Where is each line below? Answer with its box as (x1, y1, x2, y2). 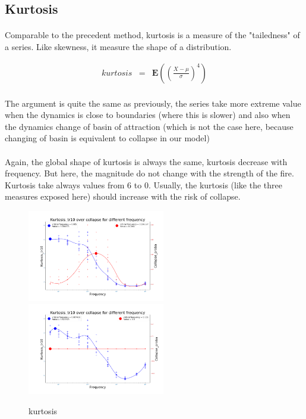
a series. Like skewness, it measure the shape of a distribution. (5, 40, 232, 52)
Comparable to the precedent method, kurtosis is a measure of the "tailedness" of (5, 29, 300, 41)
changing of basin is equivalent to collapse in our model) (5, 132, 210, 144)
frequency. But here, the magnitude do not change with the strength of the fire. (5, 167, 294, 179)
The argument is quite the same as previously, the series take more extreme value (5, 97, 301, 109)
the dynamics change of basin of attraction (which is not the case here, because (5, 120, 294, 132)
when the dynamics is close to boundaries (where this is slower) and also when (5, 108, 291, 121)
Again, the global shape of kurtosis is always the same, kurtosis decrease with (5, 155, 288, 167)
